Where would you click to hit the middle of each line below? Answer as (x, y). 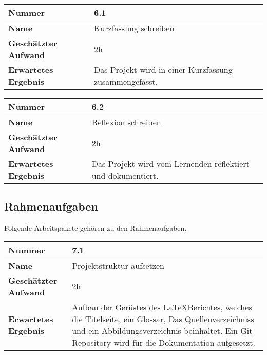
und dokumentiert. (125, 175)
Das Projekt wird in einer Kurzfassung (163, 70)
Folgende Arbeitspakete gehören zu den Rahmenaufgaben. (96, 228)
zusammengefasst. (126, 81)
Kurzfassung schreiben (134, 28)
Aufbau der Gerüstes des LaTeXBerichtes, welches (162, 307)
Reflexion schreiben (126, 122)
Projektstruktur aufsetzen (118, 265)
